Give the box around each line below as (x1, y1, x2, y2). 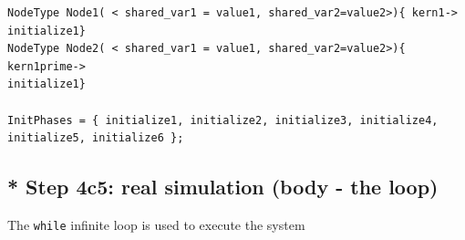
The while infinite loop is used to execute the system (7, 214, 305, 234)
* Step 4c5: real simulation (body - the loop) (7, 172, 439, 201)
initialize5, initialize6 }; (7, 131, 184, 145)
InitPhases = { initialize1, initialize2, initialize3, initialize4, (7, 113, 439, 127)
